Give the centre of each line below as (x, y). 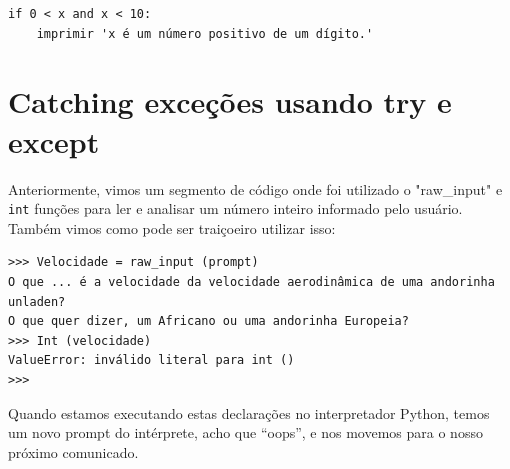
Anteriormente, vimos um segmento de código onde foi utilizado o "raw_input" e (255, 188)
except (54, 140)
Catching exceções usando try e (230, 101)
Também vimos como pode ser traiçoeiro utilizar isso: (172, 227)
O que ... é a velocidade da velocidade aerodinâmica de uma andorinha (251, 281)
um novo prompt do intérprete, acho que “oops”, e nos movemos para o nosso (245, 432)
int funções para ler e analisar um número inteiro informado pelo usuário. (235, 208)
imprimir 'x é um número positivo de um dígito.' (205, 33)
